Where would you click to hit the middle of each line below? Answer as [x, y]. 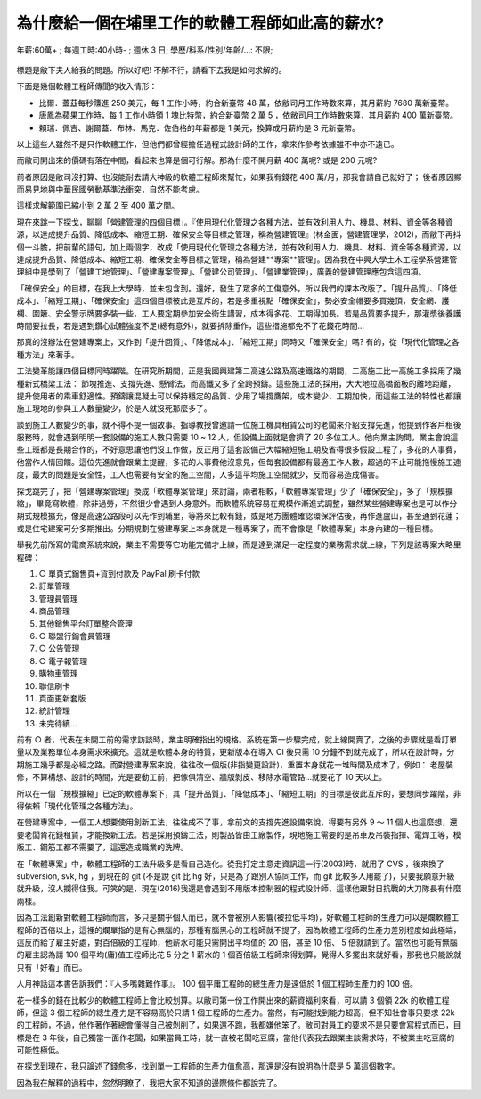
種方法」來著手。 [48, 354]
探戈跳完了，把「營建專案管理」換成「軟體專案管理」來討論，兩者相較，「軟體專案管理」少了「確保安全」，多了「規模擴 [235, 491]
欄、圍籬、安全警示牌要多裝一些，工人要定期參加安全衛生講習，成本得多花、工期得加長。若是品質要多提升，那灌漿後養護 [239, 313]
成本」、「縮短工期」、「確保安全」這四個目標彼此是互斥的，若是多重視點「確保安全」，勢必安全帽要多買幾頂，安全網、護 [233, 301]
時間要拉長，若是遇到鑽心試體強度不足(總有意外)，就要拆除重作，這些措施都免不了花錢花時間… [191, 325]
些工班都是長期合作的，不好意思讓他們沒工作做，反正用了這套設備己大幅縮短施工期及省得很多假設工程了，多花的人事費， [239, 449]
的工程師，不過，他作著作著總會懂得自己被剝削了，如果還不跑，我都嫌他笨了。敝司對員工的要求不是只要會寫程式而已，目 [239, 1025]
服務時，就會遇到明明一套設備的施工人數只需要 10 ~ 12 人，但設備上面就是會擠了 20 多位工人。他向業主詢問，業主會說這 [237, 438]
